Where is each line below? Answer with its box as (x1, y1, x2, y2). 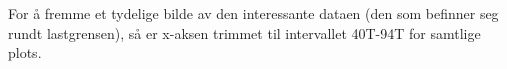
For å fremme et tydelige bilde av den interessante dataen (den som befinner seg (8, 3, 499, 23)
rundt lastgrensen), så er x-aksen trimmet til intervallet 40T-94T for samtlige (8, 22, 481, 43)
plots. (8, 42, 42, 63)
